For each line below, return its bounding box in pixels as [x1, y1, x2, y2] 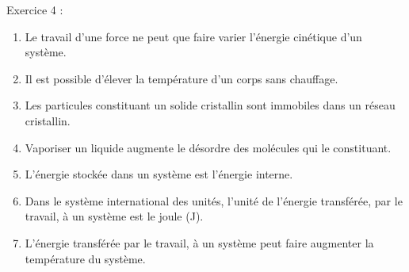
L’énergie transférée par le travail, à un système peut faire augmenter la [25, 234, 374, 251]
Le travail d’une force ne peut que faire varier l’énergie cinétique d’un [25, 28, 362, 44]
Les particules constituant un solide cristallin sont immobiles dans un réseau [25, 97, 396, 113]
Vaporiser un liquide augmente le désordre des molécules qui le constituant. [25, 139, 392, 155]
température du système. [25, 250, 146, 266]
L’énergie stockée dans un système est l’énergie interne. [25, 166, 293, 182]
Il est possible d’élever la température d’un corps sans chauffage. [25, 70, 338, 86]
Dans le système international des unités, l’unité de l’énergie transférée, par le [25, 192, 403, 209]
